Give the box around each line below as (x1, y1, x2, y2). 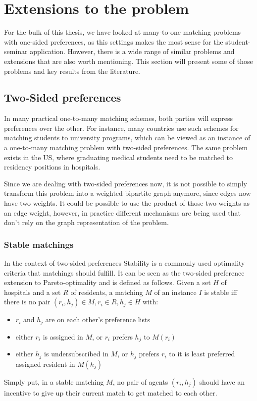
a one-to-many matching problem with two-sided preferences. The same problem (4, 142, 248, 153)
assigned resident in (15, 358, 75, 369)
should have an (199, 376, 245, 387)
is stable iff (204, 286, 237, 297)
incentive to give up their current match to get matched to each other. (4, 387, 217, 398)
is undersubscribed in (44, 348, 108, 359)
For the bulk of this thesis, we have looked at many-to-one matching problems (4, 27, 241, 37)
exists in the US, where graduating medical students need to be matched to (4, 152, 233, 162)
